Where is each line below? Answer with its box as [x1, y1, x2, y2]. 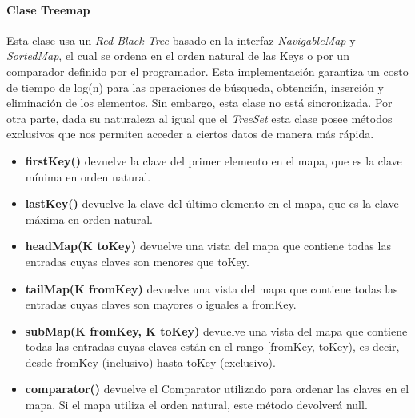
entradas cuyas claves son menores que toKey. [25, 253, 249, 269]
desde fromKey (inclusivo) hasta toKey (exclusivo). [25, 353, 276, 370]
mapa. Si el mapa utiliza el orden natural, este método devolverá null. [25, 396, 368, 413]
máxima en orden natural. [25, 210, 153, 227]
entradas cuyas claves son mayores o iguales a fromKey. [25, 296, 297, 313]
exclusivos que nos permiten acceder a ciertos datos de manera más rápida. [6, 125, 374, 142]
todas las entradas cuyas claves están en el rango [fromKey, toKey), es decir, [25, 338, 400, 355]
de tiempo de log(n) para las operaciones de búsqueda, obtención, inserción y [6, 78, 384, 95]
